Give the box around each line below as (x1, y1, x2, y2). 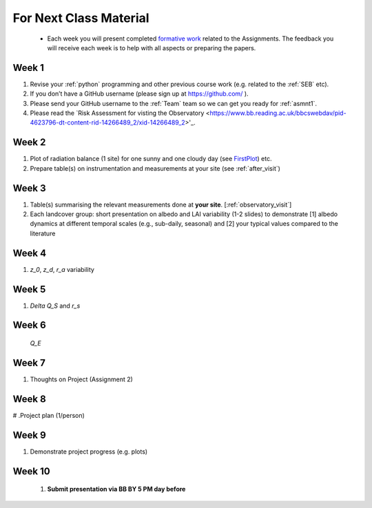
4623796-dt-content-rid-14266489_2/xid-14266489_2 (30, 118, 185, 127)
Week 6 (12, 319, 46, 331)
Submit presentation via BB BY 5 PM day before (47, 485, 186, 494)
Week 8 (12, 393, 46, 405)
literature (30, 229, 56, 237)
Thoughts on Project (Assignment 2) (30, 375, 134, 383)
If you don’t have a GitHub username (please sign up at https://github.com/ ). (30, 89, 249, 98)
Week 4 (12, 247, 47, 259)
